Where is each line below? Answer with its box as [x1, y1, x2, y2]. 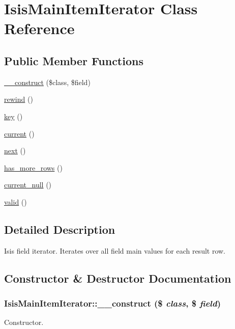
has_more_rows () [4, 162, 63, 173]
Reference [4, 18, 75, 39]
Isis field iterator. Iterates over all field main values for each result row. [4, 245, 226, 256]
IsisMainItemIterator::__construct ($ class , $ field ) [4, 297, 221, 310]
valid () [4, 196, 27, 207]
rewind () [4, 94, 33, 104]
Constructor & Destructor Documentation [4, 270, 231, 286]
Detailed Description [4, 221, 115, 237]
